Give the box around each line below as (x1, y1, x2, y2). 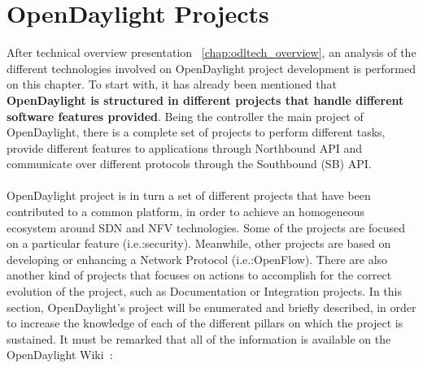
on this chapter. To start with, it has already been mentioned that (7, 76, 337, 93)
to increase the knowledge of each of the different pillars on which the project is (7, 314, 403, 331)
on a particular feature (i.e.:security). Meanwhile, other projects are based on (7, 235, 391, 252)
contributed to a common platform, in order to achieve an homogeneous (7, 203, 365, 220)
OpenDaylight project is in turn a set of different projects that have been (7, 187, 371, 204)
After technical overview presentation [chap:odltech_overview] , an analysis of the (7, 44, 416, 61)
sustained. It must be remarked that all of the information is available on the (7, 330, 391, 347)
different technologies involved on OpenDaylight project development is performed (7, 59, 416, 76)
